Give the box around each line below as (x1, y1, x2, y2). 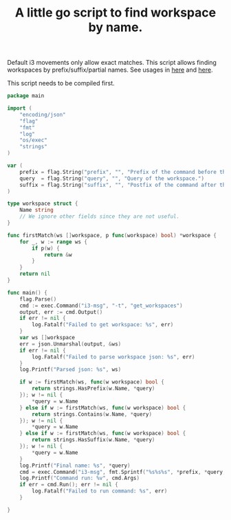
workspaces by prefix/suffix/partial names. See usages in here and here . (7, 66, 213, 74)
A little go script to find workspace (14, 5, 217, 21)
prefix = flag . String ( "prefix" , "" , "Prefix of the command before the (19, 168, 229, 175)
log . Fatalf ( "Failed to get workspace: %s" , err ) (32, 321, 174, 328)
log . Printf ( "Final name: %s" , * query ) (19, 462, 131, 469)
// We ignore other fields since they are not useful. (19, 213, 180, 220)
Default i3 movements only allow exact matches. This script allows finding (7, 59, 217, 67)
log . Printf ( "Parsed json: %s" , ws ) (19, 366, 122, 373)
